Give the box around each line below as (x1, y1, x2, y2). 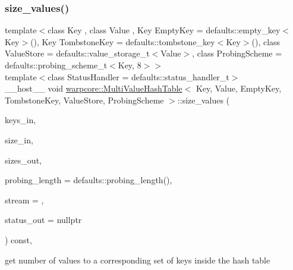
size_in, (5, 133, 33, 146)
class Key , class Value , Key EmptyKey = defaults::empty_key (48, 24, 281, 36)
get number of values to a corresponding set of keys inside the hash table (5, 253, 270, 266)
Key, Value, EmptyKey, (196, 82, 282, 95)
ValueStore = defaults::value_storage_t (5, 47, 150, 59)
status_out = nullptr (5, 214, 82, 226)
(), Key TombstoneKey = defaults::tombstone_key (30, 35, 215, 48)
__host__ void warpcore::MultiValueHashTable (5, 82, 182, 95)
